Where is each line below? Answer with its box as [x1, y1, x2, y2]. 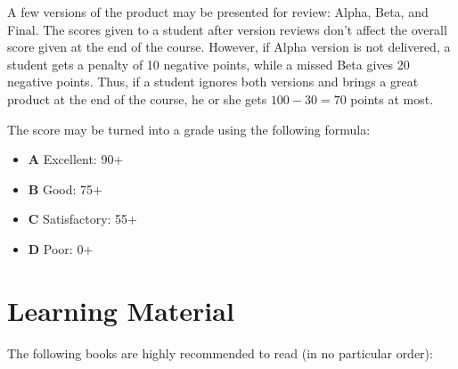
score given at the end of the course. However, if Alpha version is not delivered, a [7, 37, 451, 56]
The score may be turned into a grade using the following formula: [7, 119, 371, 138]
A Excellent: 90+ [28, 150, 124, 168]
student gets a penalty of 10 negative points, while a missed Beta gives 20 [7, 54, 410, 73]
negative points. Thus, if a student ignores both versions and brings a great [7, 72, 419, 91]
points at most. [350, 89, 434, 108]
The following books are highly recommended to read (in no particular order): [7, 343, 433, 362]
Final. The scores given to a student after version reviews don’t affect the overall [7, 20, 447, 38]
